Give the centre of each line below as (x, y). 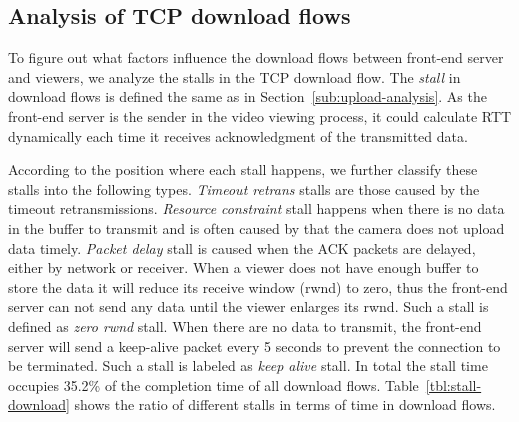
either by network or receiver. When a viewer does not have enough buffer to (243, 267)
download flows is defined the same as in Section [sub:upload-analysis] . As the (247, 96)
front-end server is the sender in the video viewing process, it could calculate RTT (260, 115)
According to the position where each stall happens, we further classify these (243, 169)
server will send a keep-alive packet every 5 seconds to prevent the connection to (254, 345)
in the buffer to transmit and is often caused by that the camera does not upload (256, 227)
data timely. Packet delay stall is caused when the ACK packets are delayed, (242, 247)
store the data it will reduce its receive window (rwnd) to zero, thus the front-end (258, 286)
